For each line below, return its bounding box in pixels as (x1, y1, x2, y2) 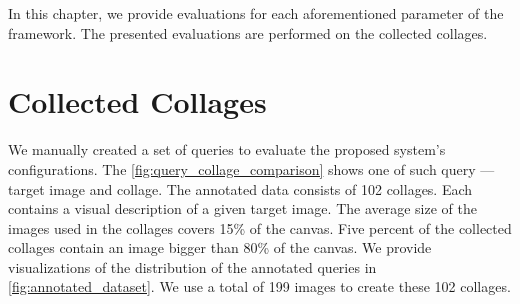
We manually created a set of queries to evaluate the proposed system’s (8, 139, 446, 160)
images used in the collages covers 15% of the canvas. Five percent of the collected (8, 217, 512, 238)
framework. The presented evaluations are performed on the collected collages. (8, 22, 488, 43)
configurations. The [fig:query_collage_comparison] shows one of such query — (8, 158, 495, 179)
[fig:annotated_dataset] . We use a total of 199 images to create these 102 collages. (8, 276, 511, 297)
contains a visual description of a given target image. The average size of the (8, 198, 477, 219)
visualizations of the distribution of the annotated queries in (8, 256, 377, 277)
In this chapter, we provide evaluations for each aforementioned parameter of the (8, 3, 504, 23)
